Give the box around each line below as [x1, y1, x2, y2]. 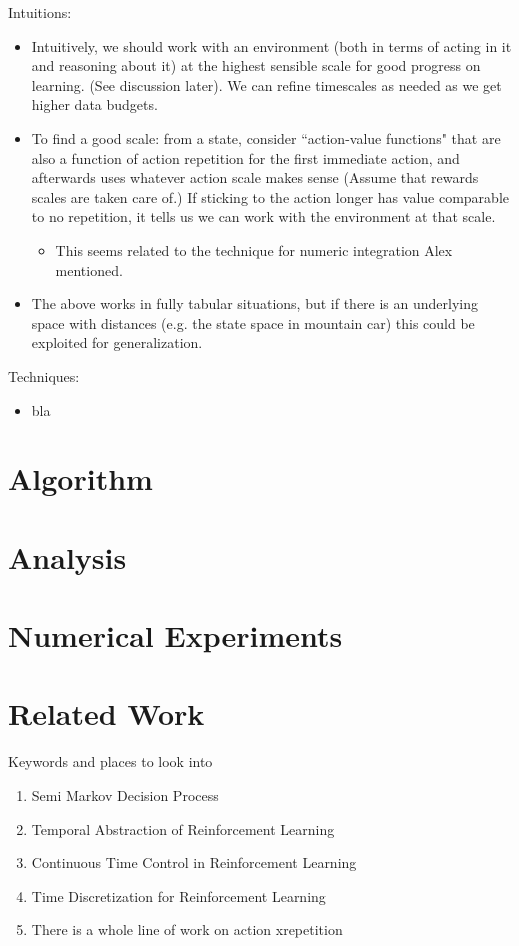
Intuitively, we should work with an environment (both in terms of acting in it [31, 35, 512, 56]
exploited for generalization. [31, 332, 203, 353]
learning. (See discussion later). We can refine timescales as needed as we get [31, 74, 502, 95]
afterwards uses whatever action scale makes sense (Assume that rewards [31, 167, 479, 188]
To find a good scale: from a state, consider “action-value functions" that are [31, 127, 501, 148]
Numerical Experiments [8, 615, 343, 656]
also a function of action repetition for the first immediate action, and [31, 147, 460, 168]
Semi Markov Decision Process [31, 784, 219, 805]
